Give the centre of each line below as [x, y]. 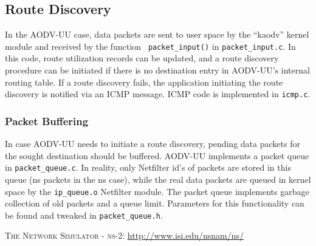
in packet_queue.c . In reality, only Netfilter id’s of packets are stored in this [148, 167]
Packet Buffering [47, 121]
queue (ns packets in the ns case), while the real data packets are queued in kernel [158, 179]
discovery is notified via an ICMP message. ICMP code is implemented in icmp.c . [158, 94]
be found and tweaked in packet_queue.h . [84, 215]
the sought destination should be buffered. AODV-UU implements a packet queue [157, 155]
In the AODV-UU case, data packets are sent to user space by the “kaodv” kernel [157, 34]
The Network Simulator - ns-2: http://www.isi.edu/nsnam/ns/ [125, 235]
